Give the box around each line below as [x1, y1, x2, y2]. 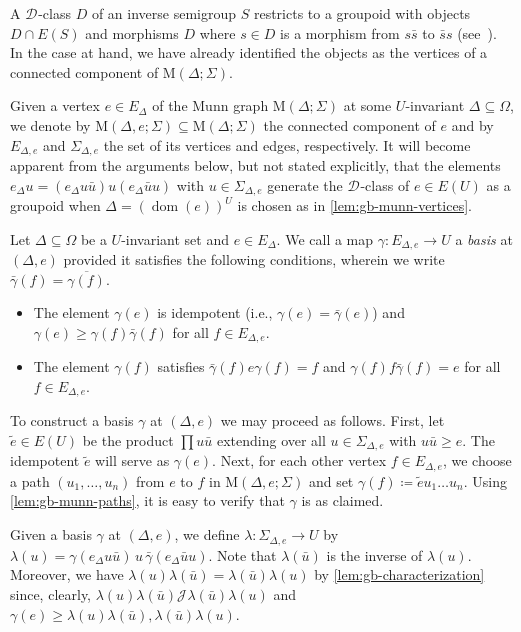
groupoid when [10, 195, 101, 216]
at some [343, 95, 392, 116]
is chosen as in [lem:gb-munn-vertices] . [237, 195, 472, 216]
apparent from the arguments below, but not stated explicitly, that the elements [10, 155, 501, 176]
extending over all [216, 429, 326, 450]
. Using [463, 470, 507, 491]
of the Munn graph [152, 95, 269, 116]
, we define [174, 524, 240, 545]
